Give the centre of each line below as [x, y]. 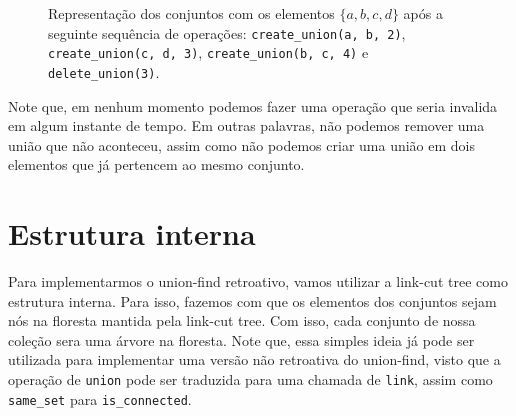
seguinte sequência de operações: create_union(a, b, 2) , [227, 32]
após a [423, 13]
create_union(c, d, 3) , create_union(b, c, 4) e [208, 52]
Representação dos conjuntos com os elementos [191, 13]
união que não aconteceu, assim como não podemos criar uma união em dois [242, 144]
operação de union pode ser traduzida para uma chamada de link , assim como [250, 379]
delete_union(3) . [104, 71]
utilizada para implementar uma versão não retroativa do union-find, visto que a [254, 359]
